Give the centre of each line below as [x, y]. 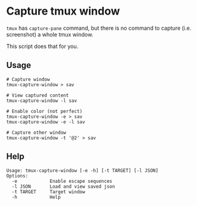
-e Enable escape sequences [62, 181]
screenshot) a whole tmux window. [50, 34]
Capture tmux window [63, 11]
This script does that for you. [42, 46]
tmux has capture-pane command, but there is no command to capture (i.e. [99, 28]
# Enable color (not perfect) [45, 111]
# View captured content [38, 95]
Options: [17, 176]
